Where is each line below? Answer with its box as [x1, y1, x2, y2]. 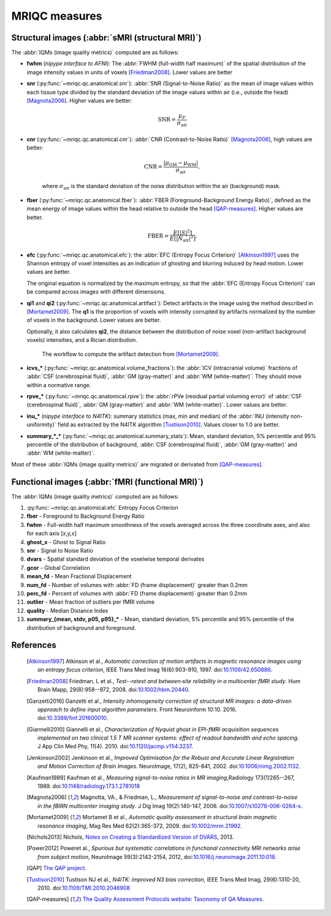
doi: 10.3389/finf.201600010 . [37, 714, 108, 722]
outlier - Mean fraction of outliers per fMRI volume [26, 598, 155, 606]
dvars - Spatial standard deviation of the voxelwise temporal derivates [26, 555, 205, 563]
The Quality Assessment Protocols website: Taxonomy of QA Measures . [82, 895, 264, 903]
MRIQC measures [11, 9, 102, 23]
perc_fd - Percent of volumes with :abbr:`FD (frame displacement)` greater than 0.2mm [26, 590, 248, 597]
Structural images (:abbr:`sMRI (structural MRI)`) [11, 32, 202, 43]
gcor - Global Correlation [26, 564, 91, 571]
